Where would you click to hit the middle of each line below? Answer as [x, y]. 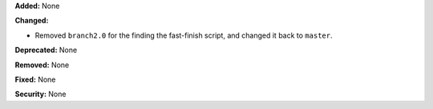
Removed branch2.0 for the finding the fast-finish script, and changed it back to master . [184, 35]
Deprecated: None [46, 50]
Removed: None [42, 65]
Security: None [40, 94]
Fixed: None [35, 79]
